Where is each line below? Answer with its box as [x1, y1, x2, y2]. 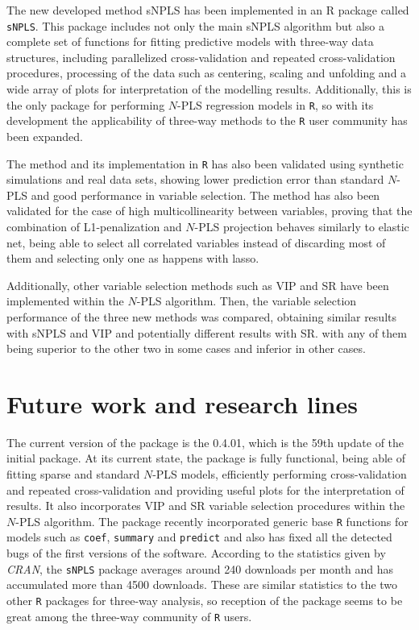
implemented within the [6, 292, 124, 309]
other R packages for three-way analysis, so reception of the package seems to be [6, 591, 403, 608]
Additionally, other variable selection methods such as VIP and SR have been [6, 276, 389, 293]
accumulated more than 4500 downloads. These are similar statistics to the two [6, 576, 398, 593]
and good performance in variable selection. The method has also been [31, 186, 380, 203]
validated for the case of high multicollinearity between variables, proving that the [6, 202, 413, 219]
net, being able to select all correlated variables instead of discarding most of [6, 234, 386, 251]
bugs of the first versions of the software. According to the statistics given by [6, 545, 386, 562]
